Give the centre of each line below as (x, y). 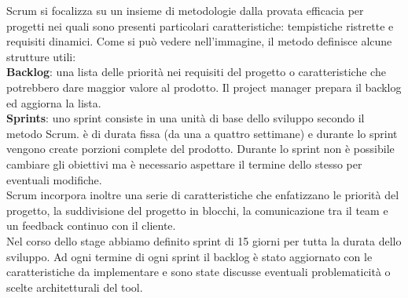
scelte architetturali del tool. (75, 287)
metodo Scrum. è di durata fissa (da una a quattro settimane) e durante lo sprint (202, 133)
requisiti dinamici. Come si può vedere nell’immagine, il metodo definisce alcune (199, 41)
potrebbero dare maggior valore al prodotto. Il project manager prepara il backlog (204, 87)
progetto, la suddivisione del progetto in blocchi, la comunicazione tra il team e (197, 210)
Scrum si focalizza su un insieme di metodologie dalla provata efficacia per (185, 10)
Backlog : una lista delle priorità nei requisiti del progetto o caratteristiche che (196, 72)
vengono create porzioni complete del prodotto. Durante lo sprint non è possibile (200, 149)
